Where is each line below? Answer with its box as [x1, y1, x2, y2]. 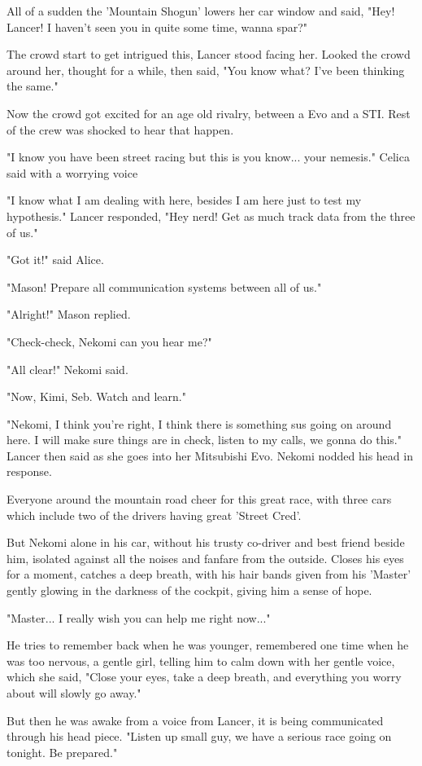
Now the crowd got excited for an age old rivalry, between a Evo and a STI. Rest [7, 104, 411, 121]
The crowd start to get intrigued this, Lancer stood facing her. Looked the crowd [7, 46, 411, 63]
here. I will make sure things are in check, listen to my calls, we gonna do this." [7, 431, 402, 448]
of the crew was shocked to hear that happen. [7, 121, 234, 138]
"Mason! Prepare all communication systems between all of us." [7, 278, 322, 295]
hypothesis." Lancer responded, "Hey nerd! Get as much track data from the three [7, 207, 415, 224]
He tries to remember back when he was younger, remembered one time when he [7, 636, 409, 654]
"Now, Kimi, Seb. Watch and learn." [7, 388, 186, 405]
